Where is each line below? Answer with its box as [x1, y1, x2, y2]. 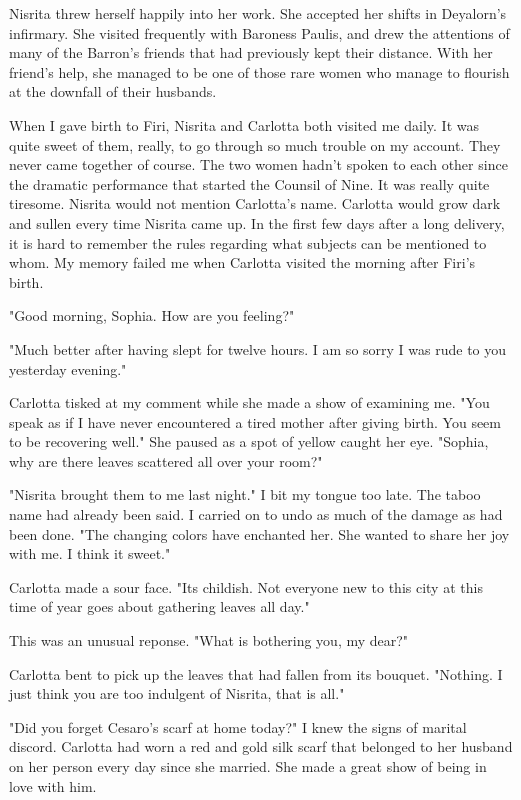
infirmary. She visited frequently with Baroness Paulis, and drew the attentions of [9, 22, 510, 43]
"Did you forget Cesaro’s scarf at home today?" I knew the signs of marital [9, 716, 467, 737]
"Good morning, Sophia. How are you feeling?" [9, 305, 295, 326]
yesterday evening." [9, 358, 127, 379]
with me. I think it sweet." [9, 543, 171, 564]
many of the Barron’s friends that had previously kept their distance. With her [9, 42, 493, 63]
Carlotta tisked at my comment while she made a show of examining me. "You [9, 392, 490, 413]
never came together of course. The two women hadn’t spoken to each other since [9, 154, 508, 175]
